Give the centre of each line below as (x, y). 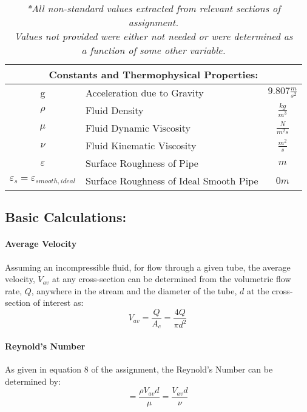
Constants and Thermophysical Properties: (153, 74)
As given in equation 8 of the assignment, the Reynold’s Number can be (139, 369)
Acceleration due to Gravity (144, 93)
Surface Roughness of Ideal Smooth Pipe (172, 181)
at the (258, 290)
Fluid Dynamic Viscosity (138, 128)
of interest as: (58, 302)
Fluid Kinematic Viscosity (141, 145)
